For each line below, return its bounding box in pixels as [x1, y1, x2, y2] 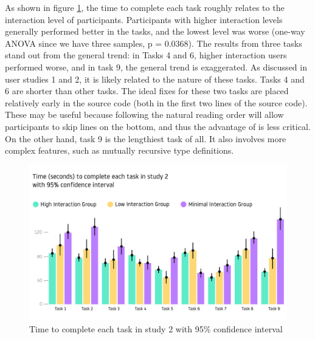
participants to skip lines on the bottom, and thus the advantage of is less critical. [5, 120, 311, 132]
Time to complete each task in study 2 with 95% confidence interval [29, 322, 283, 335]
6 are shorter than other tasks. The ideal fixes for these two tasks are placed [5, 84, 289, 97]
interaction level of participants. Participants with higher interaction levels [5, 13, 283, 26]
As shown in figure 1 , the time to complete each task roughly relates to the [5, 1, 285, 13]
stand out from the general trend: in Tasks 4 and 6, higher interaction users [5, 49, 287, 61]
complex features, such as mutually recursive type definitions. [5, 144, 234, 157]
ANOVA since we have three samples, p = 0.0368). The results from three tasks [5, 36, 302, 49]
